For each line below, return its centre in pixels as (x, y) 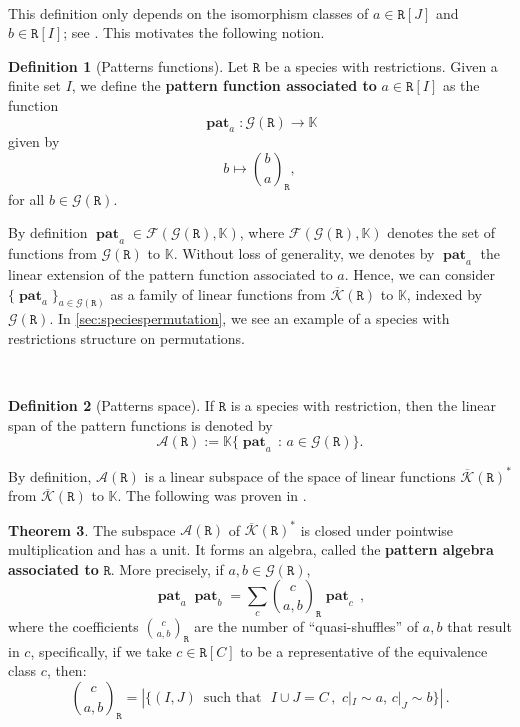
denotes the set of (441, 232)
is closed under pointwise (377, 529)
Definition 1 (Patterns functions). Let (128, 65)
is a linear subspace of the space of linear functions (300, 475)
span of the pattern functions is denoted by (140, 424)
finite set (34, 85)
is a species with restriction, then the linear (363, 405)
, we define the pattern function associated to (224, 85)
